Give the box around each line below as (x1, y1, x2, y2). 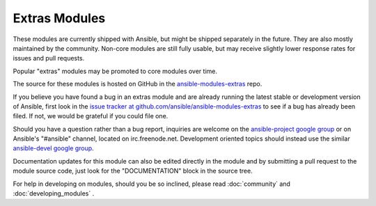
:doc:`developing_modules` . (13, 189, 95, 198)
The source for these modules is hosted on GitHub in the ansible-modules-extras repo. (13, 80, 263, 88)
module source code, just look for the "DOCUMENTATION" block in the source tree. (13, 167, 253, 175)
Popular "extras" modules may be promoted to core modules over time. (13, 67, 217, 75)
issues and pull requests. (13, 54, 85, 63)
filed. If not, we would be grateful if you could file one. (13, 112, 169, 120)
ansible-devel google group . (13, 144, 94, 152)
